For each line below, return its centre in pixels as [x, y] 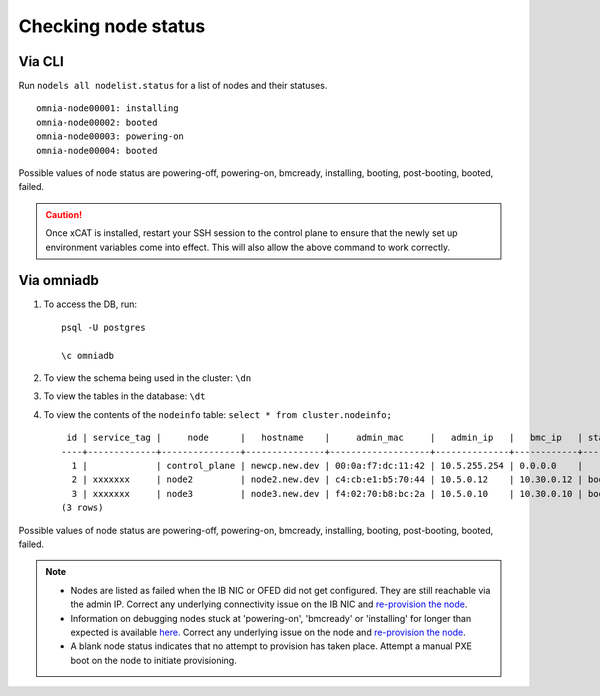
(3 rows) [82, 508]
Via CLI [41, 61]
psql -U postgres [103, 327]
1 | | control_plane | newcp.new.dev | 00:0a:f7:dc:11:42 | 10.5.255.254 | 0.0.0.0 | [327, 465]
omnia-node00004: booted [97, 150]
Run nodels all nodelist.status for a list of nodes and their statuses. [173, 86]
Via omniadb [59, 280]
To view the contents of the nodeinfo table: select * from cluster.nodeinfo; [217, 414]
